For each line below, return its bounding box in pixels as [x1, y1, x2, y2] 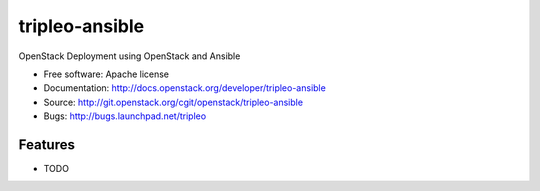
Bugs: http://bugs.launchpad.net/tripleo [43, 110, 207, 122]
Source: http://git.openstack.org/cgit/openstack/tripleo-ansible [43, 96, 304, 108]
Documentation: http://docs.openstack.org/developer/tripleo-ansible [43, 82, 327, 94]
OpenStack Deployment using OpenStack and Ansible [18, 50, 241, 62]
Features [18, 136, 75, 153]
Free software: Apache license [43, 68, 170, 80]
